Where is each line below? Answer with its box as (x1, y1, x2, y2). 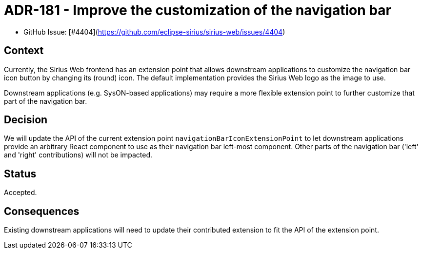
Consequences (4, 205, 80, 217)
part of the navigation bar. (4, 97, 87, 105)
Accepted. (4, 188, 37, 197)
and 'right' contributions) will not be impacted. (4, 151, 153, 159)
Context (4, 44, 44, 57)
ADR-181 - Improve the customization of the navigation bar (4, 2, 391, 19)
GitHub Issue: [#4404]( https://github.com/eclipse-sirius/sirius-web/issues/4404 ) (23, 27, 285, 36)
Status (4, 167, 37, 180)
